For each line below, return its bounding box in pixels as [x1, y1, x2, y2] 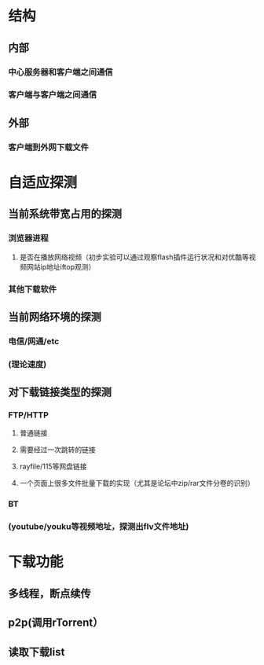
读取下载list [8, 645, 65, 659]
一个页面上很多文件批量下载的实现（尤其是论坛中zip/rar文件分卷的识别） [19, 479, 255, 488]
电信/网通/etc [8, 336, 60, 347]
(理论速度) [8, 358, 47, 369]
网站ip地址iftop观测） [26, 262, 96, 271]
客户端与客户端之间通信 [8, 90, 97, 101]
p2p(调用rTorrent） [8, 616, 104, 630]
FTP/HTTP [8, 410, 49, 421]
